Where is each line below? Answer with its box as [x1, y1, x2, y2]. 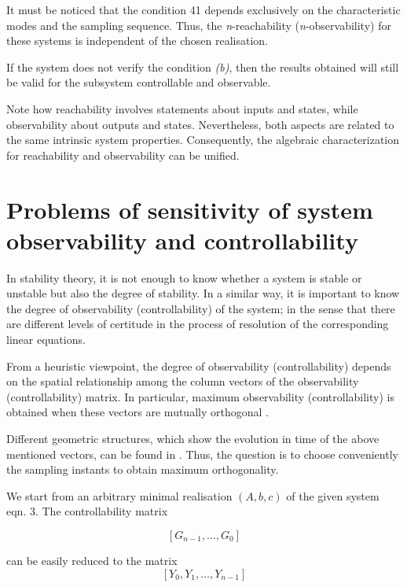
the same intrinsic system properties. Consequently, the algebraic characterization [6, 131, 400, 148]
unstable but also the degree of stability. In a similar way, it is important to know [6, 285, 400, 301]
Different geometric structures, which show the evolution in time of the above [6, 430, 379, 446]
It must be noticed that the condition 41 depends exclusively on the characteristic [6, 2, 401, 17]
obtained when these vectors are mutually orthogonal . [6, 404, 269, 420]
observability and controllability [6, 223, 358, 256]
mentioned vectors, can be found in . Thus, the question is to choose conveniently [6, 445, 398, 462]
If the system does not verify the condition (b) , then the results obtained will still [6, 58, 399, 75]
